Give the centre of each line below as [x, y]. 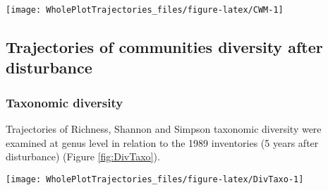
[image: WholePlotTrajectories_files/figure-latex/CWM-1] [145, 10]
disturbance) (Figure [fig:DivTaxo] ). [83, 156]
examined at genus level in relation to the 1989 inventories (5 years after [162, 142]
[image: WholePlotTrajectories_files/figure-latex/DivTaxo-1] [155, 179]
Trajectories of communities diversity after [164, 47]
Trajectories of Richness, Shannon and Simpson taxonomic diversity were [164, 129]
